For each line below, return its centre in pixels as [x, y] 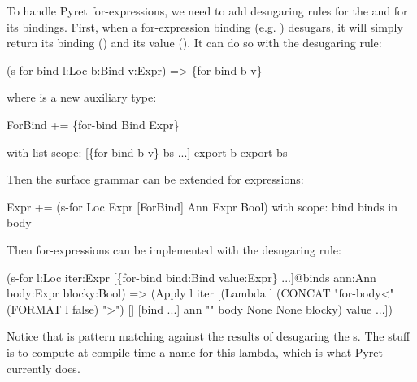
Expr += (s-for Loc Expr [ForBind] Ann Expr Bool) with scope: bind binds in [202, 206]
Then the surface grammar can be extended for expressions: [155, 179]
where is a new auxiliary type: [82, 97]
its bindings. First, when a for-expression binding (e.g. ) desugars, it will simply [205, 26]
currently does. [43, 368]
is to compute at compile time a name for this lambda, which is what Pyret [195, 352]
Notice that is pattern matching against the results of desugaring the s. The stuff [208, 336]
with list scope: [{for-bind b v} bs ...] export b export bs [147, 152]
